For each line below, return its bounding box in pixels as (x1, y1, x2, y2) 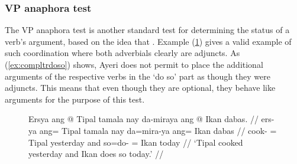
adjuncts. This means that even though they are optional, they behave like (5, 81, 276, 94)
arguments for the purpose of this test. (5, 93, 145, 105)
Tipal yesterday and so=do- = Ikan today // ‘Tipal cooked (28, 136, 243, 148)
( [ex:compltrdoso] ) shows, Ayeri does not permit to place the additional (5, 58, 263, 70)
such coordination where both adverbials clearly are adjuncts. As (5, 47, 240, 59)
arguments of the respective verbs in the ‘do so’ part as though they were (5, 70, 270, 82)
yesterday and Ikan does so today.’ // (28, 147, 164, 160)
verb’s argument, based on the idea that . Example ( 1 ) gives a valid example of (5, 35, 292, 47)
